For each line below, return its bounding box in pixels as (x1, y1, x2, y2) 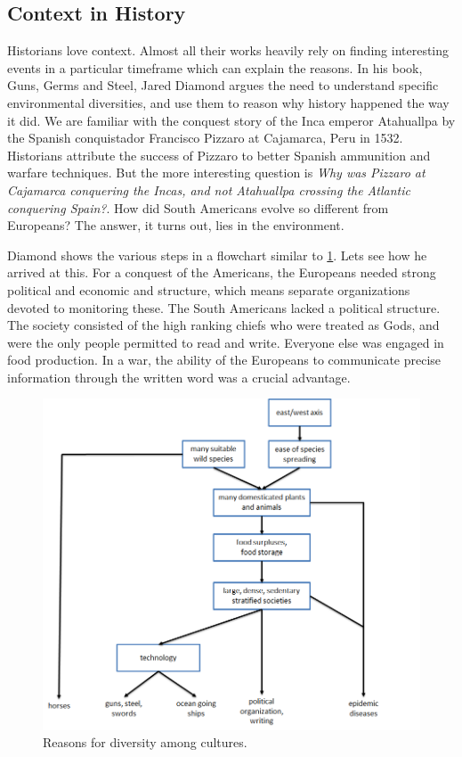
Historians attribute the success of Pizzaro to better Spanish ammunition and (7, 145, 431, 164)
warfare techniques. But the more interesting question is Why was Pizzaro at (7, 163, 426, 182)
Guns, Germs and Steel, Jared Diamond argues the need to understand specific (7, 76, 439, 95)
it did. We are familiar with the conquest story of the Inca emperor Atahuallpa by (7, 111, 456, 129)
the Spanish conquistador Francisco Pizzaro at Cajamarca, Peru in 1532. (7, 128, 403, 147)
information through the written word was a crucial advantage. (7, 367, 351, 386)
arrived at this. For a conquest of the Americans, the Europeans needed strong (7, 263, 436, 282)
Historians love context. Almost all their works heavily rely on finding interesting (7, 41, 450, 60)
